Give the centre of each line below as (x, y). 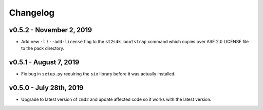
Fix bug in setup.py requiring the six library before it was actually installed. (98, 74)
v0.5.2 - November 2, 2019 (50, 30)
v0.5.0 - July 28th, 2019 (46, 88)
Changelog (32, 13)
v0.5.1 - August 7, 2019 (44, 63)
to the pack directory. (43, 48)
